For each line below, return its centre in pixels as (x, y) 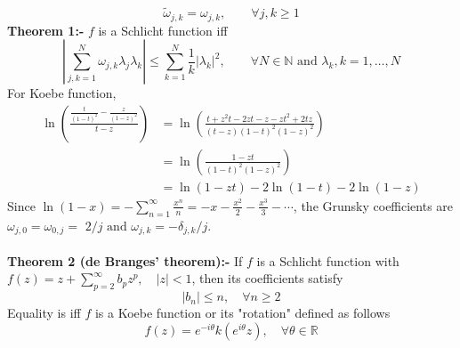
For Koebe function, (62, 93)
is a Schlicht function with (328, 260)
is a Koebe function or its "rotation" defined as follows (242, 313)
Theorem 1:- (46, 30)
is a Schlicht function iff (163, 30)
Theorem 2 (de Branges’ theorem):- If (125, 260)
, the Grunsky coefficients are (373, 205)
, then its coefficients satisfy (267, 278)
